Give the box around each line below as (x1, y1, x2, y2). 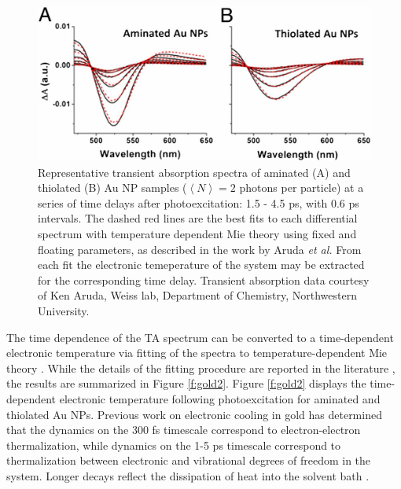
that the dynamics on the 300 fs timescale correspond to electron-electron (6, 421, 361, 438)
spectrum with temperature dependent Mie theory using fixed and (38, 226, 357, 242)
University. (38, 303, 90, 319)
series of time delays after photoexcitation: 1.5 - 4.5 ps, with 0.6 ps (38, 194, 359, 211)
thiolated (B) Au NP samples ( (38, 179, 187, 196)
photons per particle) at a (239, 179, 364, 196)
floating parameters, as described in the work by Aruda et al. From (38, 241, 362, 257)
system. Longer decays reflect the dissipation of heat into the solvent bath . (6, 467, 370, 483)
